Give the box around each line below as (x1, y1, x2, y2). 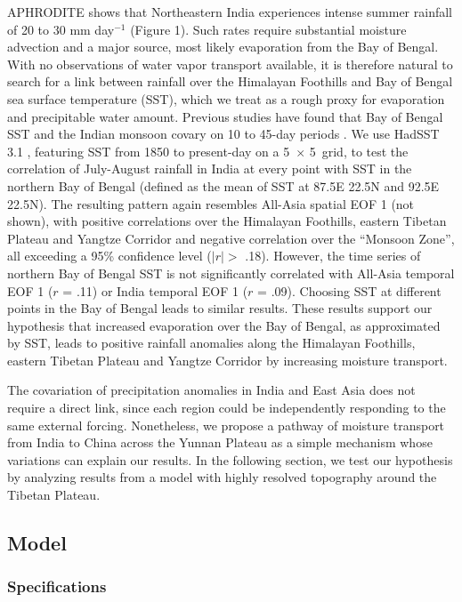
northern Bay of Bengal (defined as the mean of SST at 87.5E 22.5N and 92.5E (7, 176, 440, 195)
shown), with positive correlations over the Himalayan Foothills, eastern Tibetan (7, 212, 447, 230)
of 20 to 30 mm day (7, 20, 115, 38)
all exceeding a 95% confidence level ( (7, 246, 212, 265)
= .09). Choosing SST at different (257, 281, 442, 300)
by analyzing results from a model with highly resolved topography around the (7, 468, 437, 486)
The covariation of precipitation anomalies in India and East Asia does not (7, 381, 416, 399)
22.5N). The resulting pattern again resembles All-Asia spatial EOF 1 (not (7, 194, 415, 213)
